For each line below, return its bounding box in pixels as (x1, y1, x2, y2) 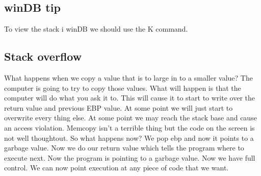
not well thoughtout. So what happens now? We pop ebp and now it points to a (4, 132, 254, 143)
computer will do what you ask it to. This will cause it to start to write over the (4, 92, 255, 103)
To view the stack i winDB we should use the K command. (4, 23, 188, 34)
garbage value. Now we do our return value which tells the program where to (4, 142, 244, 153)
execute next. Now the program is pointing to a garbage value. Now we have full (4, 152, 255, 163)
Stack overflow (4, 48, 82, 64)
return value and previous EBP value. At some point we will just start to (4, 102, 233, 113)
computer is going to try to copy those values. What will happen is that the (4, 82, 241, 93)
